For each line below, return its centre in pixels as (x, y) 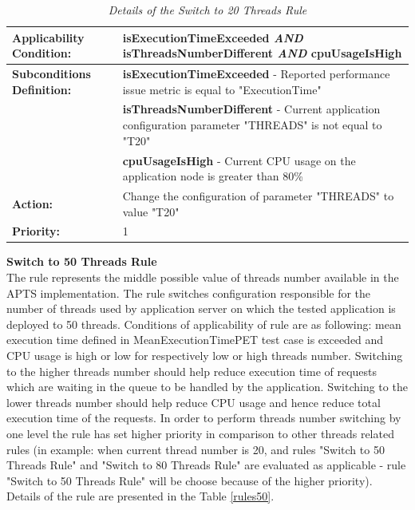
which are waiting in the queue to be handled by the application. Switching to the (207, 387)
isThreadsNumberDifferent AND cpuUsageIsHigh (262, 53)
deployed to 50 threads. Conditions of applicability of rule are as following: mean (204, 324)
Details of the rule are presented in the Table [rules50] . (140, 496)
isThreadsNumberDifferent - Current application (251, 109)
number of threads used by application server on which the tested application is (201, 308)
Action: (33, 203)
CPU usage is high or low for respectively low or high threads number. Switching (205, 356)
